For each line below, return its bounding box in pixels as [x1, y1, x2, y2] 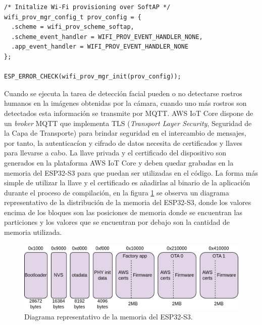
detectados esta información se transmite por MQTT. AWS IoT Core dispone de [4, 107, 253, 118]
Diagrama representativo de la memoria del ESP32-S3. [24, 311, 193, 322]
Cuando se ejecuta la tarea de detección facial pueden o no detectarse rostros [4, 88, 242, 98]
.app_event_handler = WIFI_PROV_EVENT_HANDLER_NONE [11, 43, 189, 51]
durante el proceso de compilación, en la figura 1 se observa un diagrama [4, 187, 229, 197]
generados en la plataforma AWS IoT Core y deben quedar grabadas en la [4, 157, 234, 168]
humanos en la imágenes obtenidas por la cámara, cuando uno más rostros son [4, 98, 247, 108]
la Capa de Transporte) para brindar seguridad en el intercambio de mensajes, [4, 128, 246, 138]
